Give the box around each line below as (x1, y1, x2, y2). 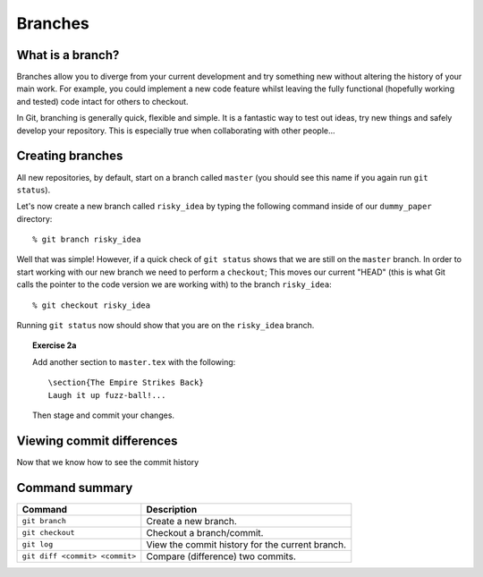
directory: (16, 213, 53, 224)
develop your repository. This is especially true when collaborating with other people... (16, 125, 335, 136)
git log (21, 539, 54, 549)
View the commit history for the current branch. (146, 538, 347, 550)
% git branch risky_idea (32, 234, 141, 245)
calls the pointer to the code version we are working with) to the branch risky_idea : (16, 279, 332, 290)
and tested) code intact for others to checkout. (16, 96, 189, 106)
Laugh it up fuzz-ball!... (47, 390, 166, 400)
